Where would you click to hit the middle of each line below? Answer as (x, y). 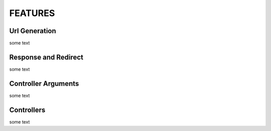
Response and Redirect (46, 57)
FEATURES (32, 13)
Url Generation (33, 31)
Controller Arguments (44, 84)
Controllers (27, 110)
